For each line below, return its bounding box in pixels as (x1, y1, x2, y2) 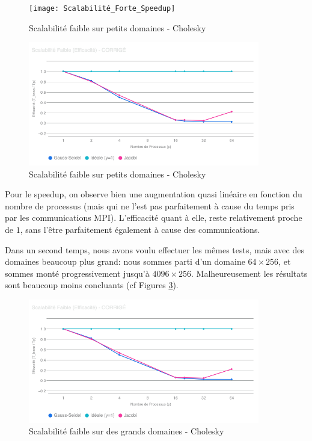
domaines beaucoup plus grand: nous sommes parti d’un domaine (5, 255, 245, 268)
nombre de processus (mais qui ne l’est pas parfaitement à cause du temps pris (5, 199, 295, 212)
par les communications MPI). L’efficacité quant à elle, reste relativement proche (5, 211, 302, 224)
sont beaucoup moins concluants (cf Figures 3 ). (5, 279, 179, 291)
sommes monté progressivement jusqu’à (5, 267, 150, 279)
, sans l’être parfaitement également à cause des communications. (20, 223, 260, 236)
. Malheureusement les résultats (191, 267, 308, 279)
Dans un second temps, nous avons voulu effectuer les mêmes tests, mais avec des (5, 243, 304, 256)
